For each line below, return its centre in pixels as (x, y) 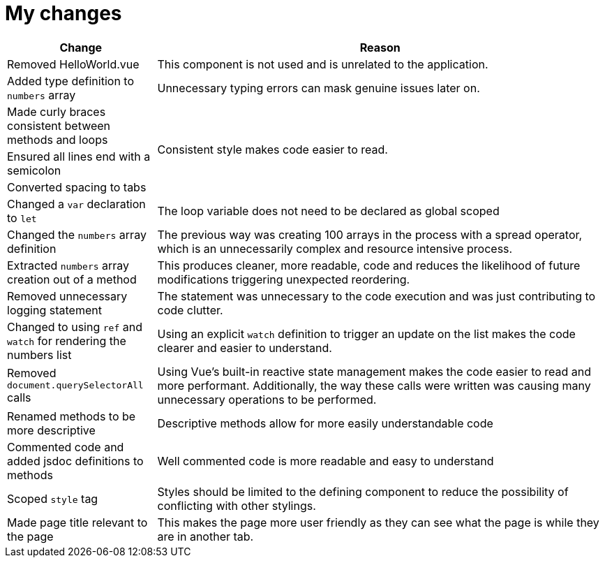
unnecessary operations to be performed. (267, 399)
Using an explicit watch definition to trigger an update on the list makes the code (366, 334)
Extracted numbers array (68, 265)
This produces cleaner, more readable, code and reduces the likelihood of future (369, 265)
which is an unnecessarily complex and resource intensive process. (335, 248)
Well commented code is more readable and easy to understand (326, 461)
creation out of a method (72, 279)
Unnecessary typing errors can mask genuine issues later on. (319, 88)
